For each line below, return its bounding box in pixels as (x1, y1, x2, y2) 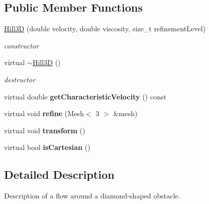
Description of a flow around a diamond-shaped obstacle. (4, 190, 181, 201)
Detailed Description (4, 167, 115, 182)
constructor (4, 40, 39, 50)
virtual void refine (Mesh (4, 108, 84, 119)
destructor (4, 74, 35, 84)
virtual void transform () (4, 125, 86, 135)
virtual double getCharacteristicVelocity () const (4, 91, 166, 101)
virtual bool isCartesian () (4, 142, 91, 152)
